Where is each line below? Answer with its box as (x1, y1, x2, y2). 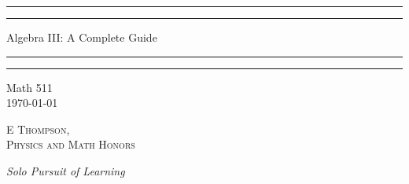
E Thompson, (6, 120, 70, 137)
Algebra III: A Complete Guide (6, 29, 157, 45)
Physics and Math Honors (6, 136, 135, 153)
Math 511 (6, 79, 53, 95)
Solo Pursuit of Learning (6, 162, 125, 178)
